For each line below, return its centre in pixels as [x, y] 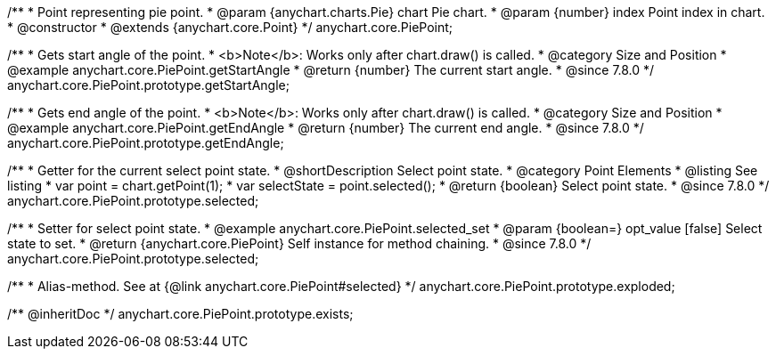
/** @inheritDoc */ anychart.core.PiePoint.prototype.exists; [180, 314]
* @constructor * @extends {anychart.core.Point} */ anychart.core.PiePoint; [230, 27]
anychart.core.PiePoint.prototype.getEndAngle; [146, 143]
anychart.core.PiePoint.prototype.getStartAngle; [148, 85]
